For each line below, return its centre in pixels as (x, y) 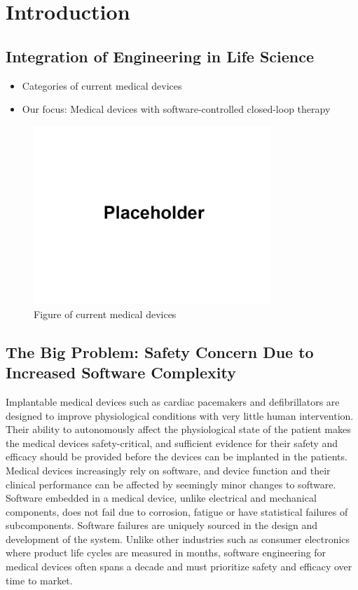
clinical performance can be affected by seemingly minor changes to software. (171, 484)
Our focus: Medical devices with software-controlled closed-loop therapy (176, 109)
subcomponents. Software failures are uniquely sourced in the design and (162, 525)
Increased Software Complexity (121, 372)
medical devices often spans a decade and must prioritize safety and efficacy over (179, 567)
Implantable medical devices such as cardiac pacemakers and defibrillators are (173, 401)
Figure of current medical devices (105, 314)
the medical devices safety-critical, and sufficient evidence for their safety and (172, 442)
